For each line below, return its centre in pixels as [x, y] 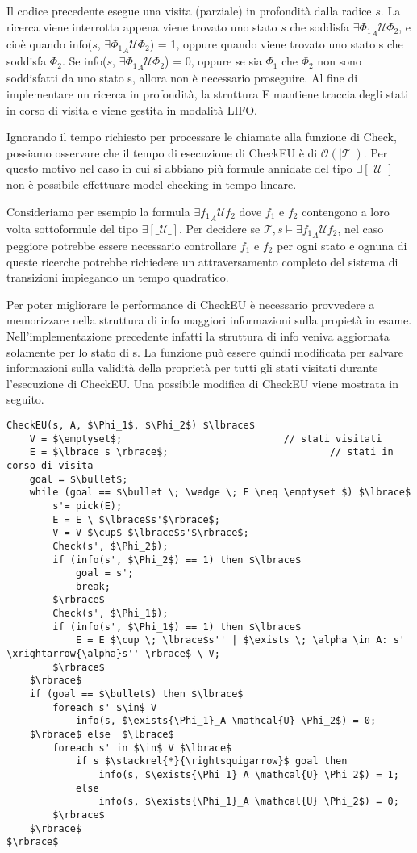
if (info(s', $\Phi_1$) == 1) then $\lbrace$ [177, 627]
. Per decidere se [219, 228]
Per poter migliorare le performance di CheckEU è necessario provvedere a [191, 304]
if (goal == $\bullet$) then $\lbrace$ [136, 694]
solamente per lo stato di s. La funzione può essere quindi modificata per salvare [205, 351]
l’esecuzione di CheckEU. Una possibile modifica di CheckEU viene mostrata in [203, 383]
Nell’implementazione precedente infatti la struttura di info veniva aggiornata [198, 335]
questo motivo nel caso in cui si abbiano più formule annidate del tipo [179, 168]
